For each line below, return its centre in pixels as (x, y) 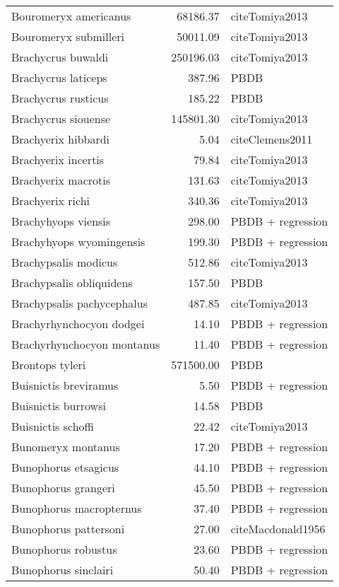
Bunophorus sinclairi (63, 570)
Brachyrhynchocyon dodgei (78, 324)
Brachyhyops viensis (61, 221)
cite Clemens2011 (272, 139)
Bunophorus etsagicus (65, 467)
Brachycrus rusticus (60, 98)
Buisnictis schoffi (53, 426)
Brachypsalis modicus (65, 262)
